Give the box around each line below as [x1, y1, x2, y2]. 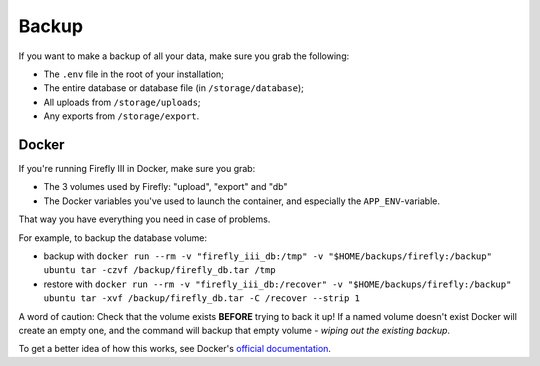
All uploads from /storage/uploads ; [43, 96, 201, 108]
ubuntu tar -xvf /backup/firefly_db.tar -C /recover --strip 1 [43, 293, 360, 304]
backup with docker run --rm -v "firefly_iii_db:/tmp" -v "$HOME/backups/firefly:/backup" [43, 250, 492, 262]
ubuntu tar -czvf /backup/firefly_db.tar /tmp [43, 265, 276, 276]
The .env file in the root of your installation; [43, 68, 225, 80]
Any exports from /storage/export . [43, 110, 200, 122]
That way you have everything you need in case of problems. [18, 213, 271, 225]
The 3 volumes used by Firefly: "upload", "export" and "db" [43, 181, 288, 193]
